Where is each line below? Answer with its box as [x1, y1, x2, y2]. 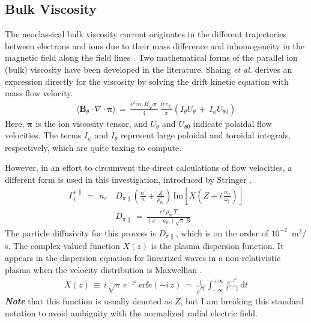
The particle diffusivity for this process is [5, 226, 156, 239]
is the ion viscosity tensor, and [35, 117, 148, 129]
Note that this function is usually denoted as [5, 295, 172, 307]
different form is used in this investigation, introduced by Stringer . [5, 173, 252, 186]
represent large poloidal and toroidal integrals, [120, 129, 291, 141]
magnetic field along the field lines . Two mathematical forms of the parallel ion [5, 51, 298, 64]
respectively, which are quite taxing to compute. [5, 141, 182, 153]
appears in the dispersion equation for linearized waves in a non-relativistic [5, 251, 281, 263]
